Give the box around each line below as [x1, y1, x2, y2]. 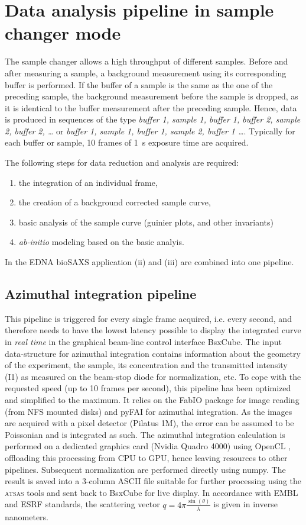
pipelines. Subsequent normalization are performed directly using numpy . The [5, 463, 286, 475]
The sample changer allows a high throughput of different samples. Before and [5, 55, 288, 67]
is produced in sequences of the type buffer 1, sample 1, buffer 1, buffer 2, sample [5, 113, 301, 125]
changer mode [5, 21, 121, 45]
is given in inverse [213, 498, 278, 510]
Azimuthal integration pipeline [5, 285, 197, 303]
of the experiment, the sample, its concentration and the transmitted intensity [5, 359, 288, 371]
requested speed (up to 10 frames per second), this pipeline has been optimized [5, 382, 291, 394]
